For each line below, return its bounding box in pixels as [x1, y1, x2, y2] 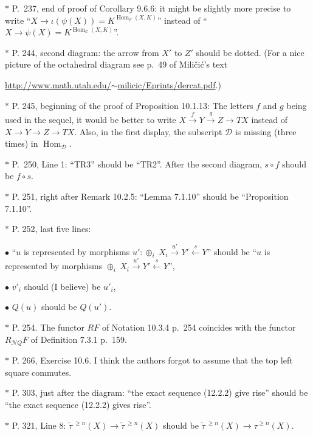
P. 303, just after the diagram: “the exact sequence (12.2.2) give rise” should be [12, 386, 308, 399]
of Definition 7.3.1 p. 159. [30, 332, 127, 345]
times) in [5, 137, 38, 150]
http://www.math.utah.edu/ [5, 78, 111, 91]
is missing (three [235, 125, 297, 138]
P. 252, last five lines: [12, 222, 91, 235]
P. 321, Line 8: [12, 418, 66, 431]
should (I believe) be [24, 280, 101, 292]
